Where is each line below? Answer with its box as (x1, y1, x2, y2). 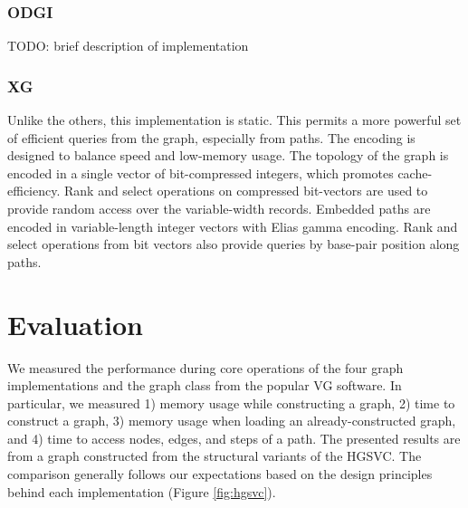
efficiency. (7, 181, 61, 200)
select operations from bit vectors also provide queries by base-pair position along (7, 235, 460, 254)
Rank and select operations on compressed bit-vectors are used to (63, 181, 428, 200)
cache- (397, 163, 433, 182)
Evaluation (7, 305, 143, 342)
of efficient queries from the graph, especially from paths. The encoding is (7, 128, 415, 147)
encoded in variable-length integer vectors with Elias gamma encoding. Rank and (7, 216, 458, 235)
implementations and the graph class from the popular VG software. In (7, 376, 402, 395)
